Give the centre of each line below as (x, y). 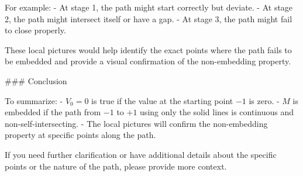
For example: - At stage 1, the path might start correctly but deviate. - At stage (149, 7)
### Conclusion (36, 80)
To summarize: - (34, 100)
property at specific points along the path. (80, 135)
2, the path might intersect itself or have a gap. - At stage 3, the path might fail (149, 18)
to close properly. (35, 30)
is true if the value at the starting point (162, 100)
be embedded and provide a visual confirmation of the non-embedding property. (148, 61)
